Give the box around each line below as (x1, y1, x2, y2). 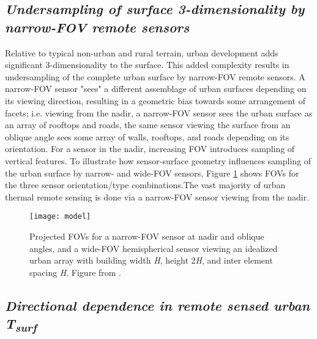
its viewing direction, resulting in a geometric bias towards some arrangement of (5, 94, 305, 107)
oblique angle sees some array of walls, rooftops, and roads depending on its (5, 130, 289, 143)
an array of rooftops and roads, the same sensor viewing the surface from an (5, 118, 291, 131)
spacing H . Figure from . (29, 265, 122, 278)
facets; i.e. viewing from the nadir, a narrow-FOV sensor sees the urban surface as (5, 106, 313, 119)
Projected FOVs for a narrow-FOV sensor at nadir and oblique (29, 229, 264, 242)
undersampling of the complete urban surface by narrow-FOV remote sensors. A (5, 70, 305, 83)
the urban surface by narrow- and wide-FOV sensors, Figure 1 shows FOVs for (5, 166, 299, 179)
